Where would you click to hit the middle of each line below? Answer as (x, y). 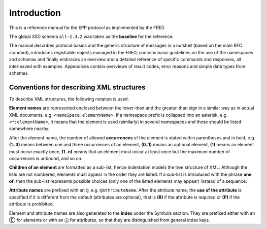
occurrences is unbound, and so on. (46, 158)
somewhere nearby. (29, 129)
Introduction (35, 13)
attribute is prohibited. (32, 204)
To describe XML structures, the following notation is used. (69, 99)
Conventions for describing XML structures (77, 87)
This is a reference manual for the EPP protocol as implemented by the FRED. (87, 28)
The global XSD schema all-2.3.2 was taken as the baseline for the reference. (91, 36)
